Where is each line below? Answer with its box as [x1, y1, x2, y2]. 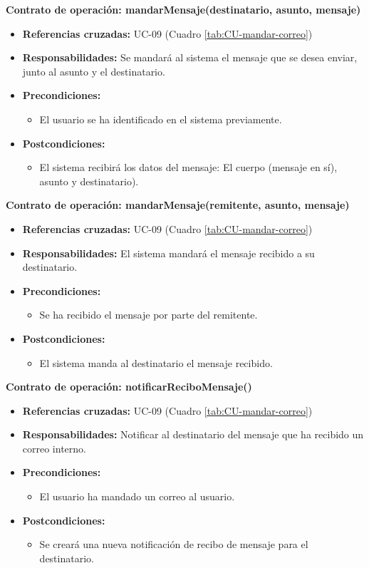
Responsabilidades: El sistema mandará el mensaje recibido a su [22, 245, 315, 260]
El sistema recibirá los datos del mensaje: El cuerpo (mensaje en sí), [39, 160, 338, 175]
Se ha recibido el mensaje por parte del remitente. [39, 307, 258, 322]
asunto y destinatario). [39, 173, 139, 188]
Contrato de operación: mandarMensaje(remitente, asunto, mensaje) [6, 197, 350, 212]
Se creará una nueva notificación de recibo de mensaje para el [39, 537, 308, 552]
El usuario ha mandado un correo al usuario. [39, 489, 235, 504]
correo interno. [22, 440, 86, 455]
